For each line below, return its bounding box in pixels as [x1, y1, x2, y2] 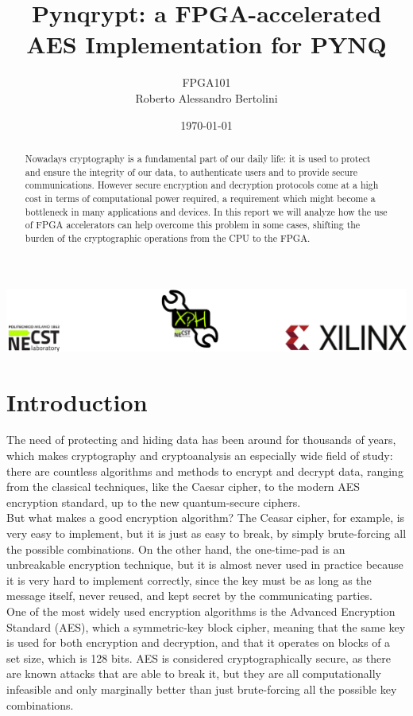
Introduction [6, 385, 148, 418]
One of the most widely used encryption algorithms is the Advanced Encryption [6, 602, 396, 619]
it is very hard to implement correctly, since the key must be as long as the [6, 571, 372, 588]
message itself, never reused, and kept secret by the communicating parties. [6, 587, 373, 604]
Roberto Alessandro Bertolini [135, 89, 278, 106]
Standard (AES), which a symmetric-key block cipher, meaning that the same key [6, 618, 406, 635]
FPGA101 [182, 74, 231, 91]
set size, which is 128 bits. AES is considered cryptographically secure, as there [6, 649, 391, 666]
